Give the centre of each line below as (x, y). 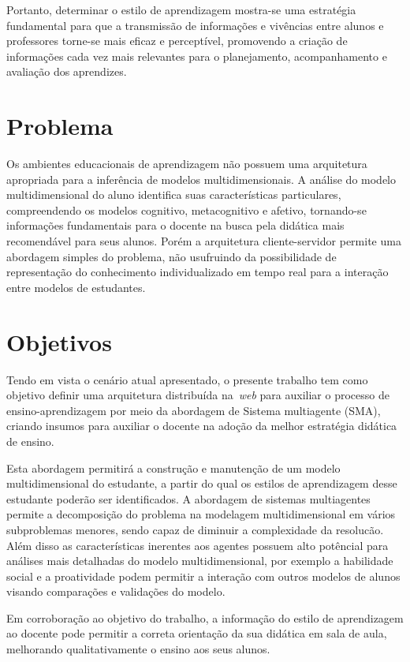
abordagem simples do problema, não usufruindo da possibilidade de (171, 256)
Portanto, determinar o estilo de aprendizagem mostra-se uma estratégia (181, 9)
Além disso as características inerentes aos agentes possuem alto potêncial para (198, 545)
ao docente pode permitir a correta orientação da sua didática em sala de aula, (197, 633)
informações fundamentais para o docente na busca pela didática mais (175, 225)
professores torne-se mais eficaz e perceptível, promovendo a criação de (177, 41)
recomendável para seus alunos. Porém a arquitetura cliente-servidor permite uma (204, 241)
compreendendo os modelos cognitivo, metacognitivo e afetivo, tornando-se (186, 209)
